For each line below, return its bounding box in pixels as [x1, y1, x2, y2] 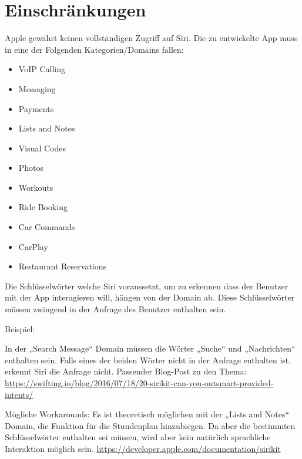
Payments [18, 102, 54, 114]
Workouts [18, 181, 53, 193]
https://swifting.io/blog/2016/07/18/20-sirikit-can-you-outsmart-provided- [5, 377, 274, 389]
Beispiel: [5, 322, 35, 335]
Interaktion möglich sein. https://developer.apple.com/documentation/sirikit [5, 442, 281, 454]
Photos [18, 161, 44, 174]
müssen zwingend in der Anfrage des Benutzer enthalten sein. [5, 303, 226, 315]
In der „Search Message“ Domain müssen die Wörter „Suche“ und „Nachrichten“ [5, 342, 296, 355]
